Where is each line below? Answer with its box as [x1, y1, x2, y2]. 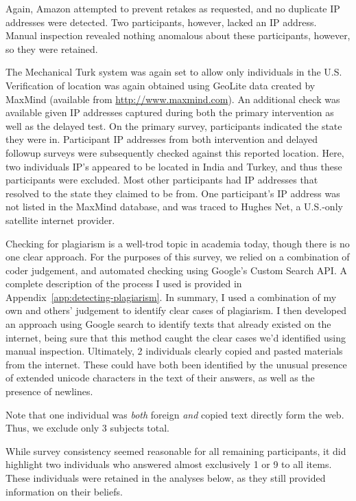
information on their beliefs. [5, 484, 123, 498]
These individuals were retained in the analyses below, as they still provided [5, 471, 326, 485]
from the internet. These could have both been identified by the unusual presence [5, 357, 347, 371]
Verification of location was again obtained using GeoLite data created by [5, 78, 316, 92]
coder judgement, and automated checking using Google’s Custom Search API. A [5, 263, 347, 277]
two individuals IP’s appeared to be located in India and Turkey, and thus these [5, 159, 342, 173]
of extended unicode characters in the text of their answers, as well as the [5, 370, 315, 385]
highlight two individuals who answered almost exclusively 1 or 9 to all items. [5, 457, 332, 471]
